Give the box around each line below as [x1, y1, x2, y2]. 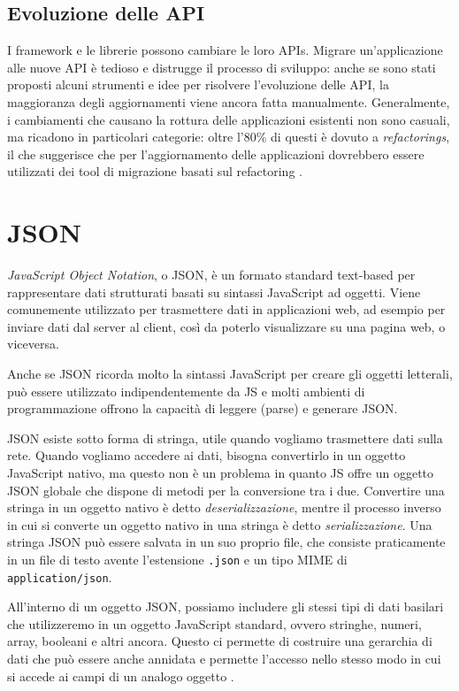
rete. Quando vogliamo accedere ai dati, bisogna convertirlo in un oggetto [7, 446, 406, 465]
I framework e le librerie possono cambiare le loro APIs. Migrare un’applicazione [7, 41, 443, 59]
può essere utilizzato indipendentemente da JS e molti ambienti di [7, 381, 365, 400]
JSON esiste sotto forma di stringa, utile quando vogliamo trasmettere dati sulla [7, 428, 443, 447]
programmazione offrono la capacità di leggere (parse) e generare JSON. [7, 399, 398, 418]
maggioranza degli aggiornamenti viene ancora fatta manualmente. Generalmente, [7, 92, 450, 111]
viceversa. [7, 334, 59, 353]
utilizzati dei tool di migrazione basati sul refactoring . [7, 162, 302, 180]
